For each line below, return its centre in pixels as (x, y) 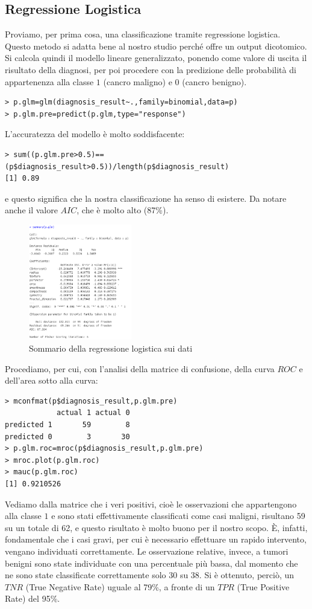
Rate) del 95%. (33, 598)
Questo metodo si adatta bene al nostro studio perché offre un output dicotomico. (156, 46)
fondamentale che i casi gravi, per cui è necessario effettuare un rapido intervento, (156, 539)
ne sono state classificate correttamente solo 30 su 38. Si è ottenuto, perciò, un (150, 575)
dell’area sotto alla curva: (51, 380)
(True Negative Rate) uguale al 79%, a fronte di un (120, 586)
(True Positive (263, 586)
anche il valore (31, 210)
